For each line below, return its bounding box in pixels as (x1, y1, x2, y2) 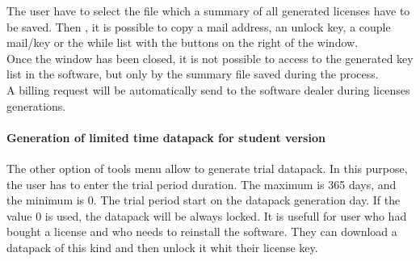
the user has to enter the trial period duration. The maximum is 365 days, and (6, 175, 397, 192)
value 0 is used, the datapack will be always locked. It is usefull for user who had (6, 207, 407, 224)
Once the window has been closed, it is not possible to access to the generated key (6, 49, 414, 66)
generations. (6, 97, 66, 114)
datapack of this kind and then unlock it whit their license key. (6, 238, 318, 255)
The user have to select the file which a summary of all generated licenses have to (6, 2, 410, 19)
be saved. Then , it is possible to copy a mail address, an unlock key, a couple (6, 18, 391, 35)
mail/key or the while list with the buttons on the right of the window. (6, 34, 359, 51)
